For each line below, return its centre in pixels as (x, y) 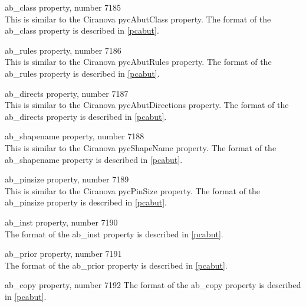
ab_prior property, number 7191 (63, 254)
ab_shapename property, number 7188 (75, 136)
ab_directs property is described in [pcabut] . (86, 116)
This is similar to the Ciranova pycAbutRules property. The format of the (138, 62)
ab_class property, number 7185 (63, 7)
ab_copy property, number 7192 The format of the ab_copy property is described (153, 285)
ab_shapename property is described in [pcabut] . (94, 159)
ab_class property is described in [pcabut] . (82, 30)
